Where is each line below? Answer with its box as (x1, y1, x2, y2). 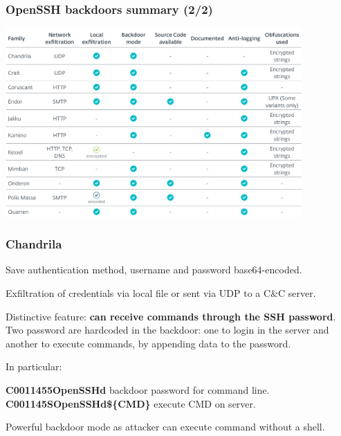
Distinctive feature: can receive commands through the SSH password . (6, 309, 336, 323)
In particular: (6, 359, 62, 374)
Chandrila (6, 235, 62, 253)
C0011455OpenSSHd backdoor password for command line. (6, 382, 270, 397)
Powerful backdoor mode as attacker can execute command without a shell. (6, 419, 325, 434)
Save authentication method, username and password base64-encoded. (6, 262, 302, 277)
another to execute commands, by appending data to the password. (6, 336, 291, 350)
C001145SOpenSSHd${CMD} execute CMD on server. (6, 396, 256, 410)
